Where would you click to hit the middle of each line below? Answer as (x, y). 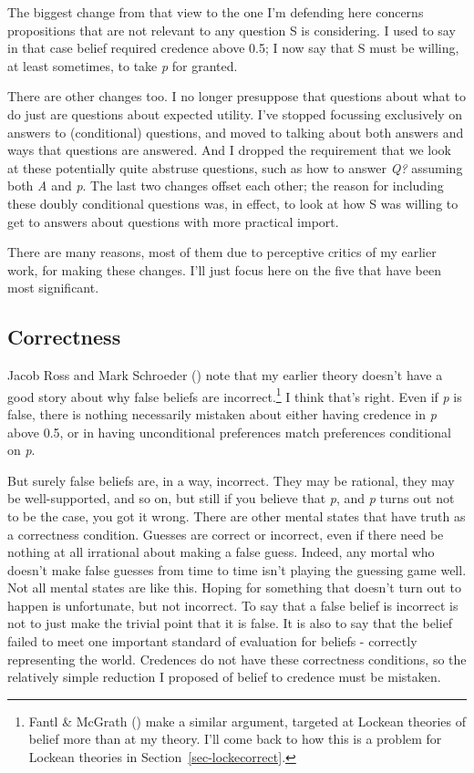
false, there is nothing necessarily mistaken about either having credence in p (222, 413)
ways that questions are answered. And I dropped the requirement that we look (229, 150)
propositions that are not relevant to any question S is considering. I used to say (232, 30)
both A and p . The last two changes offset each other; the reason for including (226, 186)
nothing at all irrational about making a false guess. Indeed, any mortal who (221, 552)
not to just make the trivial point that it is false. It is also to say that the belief (230, 623)
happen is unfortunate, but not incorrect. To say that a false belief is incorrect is (233, 605)
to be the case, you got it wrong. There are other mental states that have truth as (237, 515)
